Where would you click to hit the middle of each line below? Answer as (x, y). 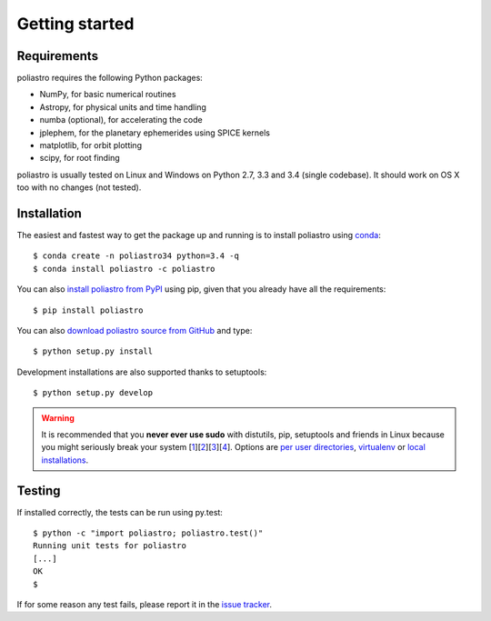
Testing (39, 491)
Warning (58, 417)
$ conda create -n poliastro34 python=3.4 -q (136, 256)
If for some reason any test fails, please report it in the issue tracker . (145, 605)
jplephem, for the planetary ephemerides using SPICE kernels (155, 133)
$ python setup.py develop (93, 393)
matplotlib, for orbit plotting (91, 145)
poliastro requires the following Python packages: (110, 78)
